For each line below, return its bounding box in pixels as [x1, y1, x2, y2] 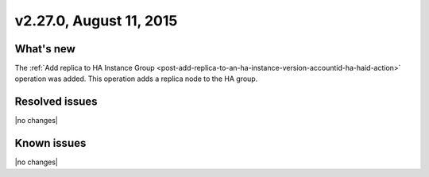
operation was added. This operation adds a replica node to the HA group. [14, 74, 258, 83]
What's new [14, 42, 75, 56]
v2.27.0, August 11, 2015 [14, 12, 178, 29]
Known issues [14, 137, 87, 150]
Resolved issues [14, 95, 99, 109]
